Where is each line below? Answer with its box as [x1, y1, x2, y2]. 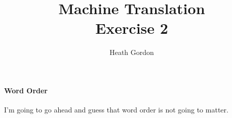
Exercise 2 [95, 18, 168, 38]
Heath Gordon [109, 47, 154, 57]
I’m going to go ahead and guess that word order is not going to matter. [4, 104, 228, 115]
